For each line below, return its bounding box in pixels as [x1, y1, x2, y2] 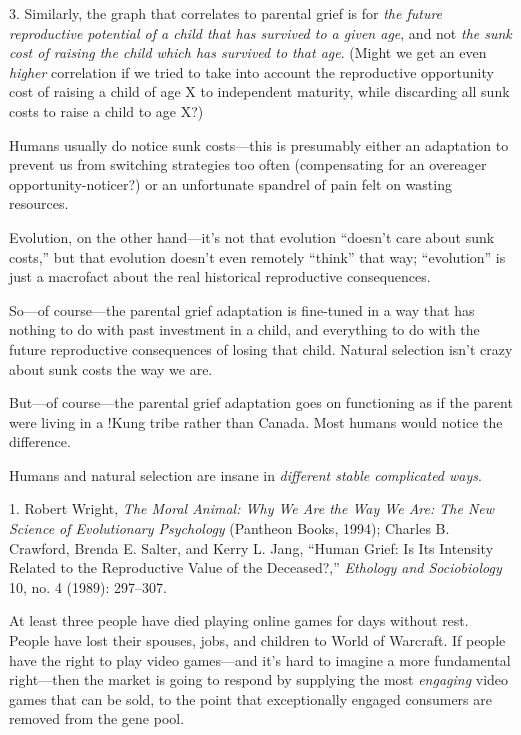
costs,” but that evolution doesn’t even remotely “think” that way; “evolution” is [9, 246, 506, 267]
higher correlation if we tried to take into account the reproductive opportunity [9, 61, 494, 82]
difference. [9, 431, 71, 452]
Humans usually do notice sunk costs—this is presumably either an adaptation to [9, 134, 509, 155]
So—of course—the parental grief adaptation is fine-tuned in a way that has [9, 299, 475, 320]
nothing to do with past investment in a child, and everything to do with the [9, 319, 480, 340]
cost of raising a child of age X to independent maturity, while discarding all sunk [9, 81, 510, 102]
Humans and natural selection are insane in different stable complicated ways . [9, 464, 482, 485]
